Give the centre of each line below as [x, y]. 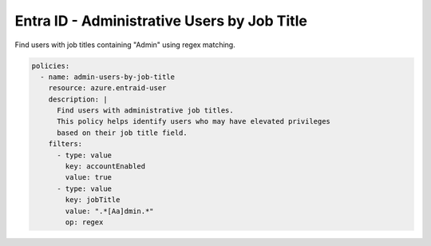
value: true [88, 177]
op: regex [84, 222]
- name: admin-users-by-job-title [108, 77]
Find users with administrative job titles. [146, 111]
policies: [51, 65]
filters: [65, 144]
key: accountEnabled [105, 167]
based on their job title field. [122, 133]
